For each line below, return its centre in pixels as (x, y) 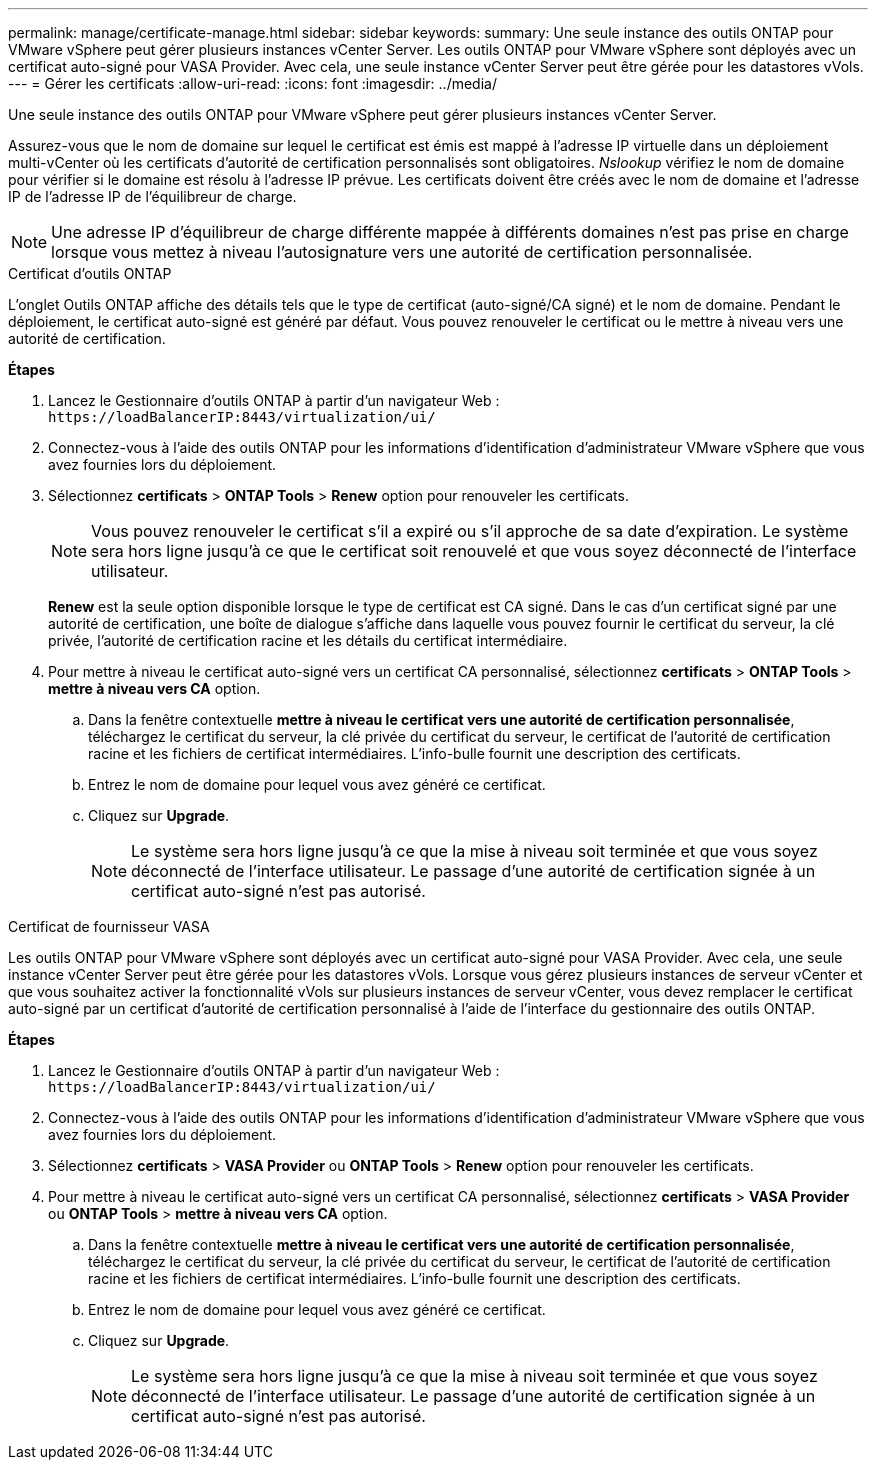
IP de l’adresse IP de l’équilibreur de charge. (152, 196)
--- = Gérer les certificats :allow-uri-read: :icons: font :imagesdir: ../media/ (252, 83)
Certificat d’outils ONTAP (90, 273)
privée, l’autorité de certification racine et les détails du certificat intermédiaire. (308, 640)
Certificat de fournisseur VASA (109, 926)
